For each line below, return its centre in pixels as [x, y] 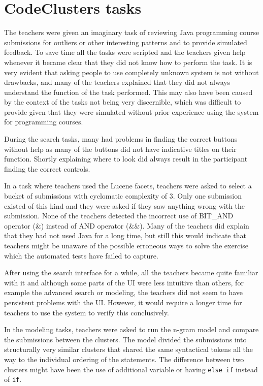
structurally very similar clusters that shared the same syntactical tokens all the [129, 349]
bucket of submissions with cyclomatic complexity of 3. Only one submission [123, 196]
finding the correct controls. [47, 168]
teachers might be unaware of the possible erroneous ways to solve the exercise [126, 245]
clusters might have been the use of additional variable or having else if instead [131, 369]
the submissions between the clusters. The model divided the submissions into [125, 339]
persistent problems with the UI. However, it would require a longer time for [123, 302]
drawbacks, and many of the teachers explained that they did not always [117, 82]
